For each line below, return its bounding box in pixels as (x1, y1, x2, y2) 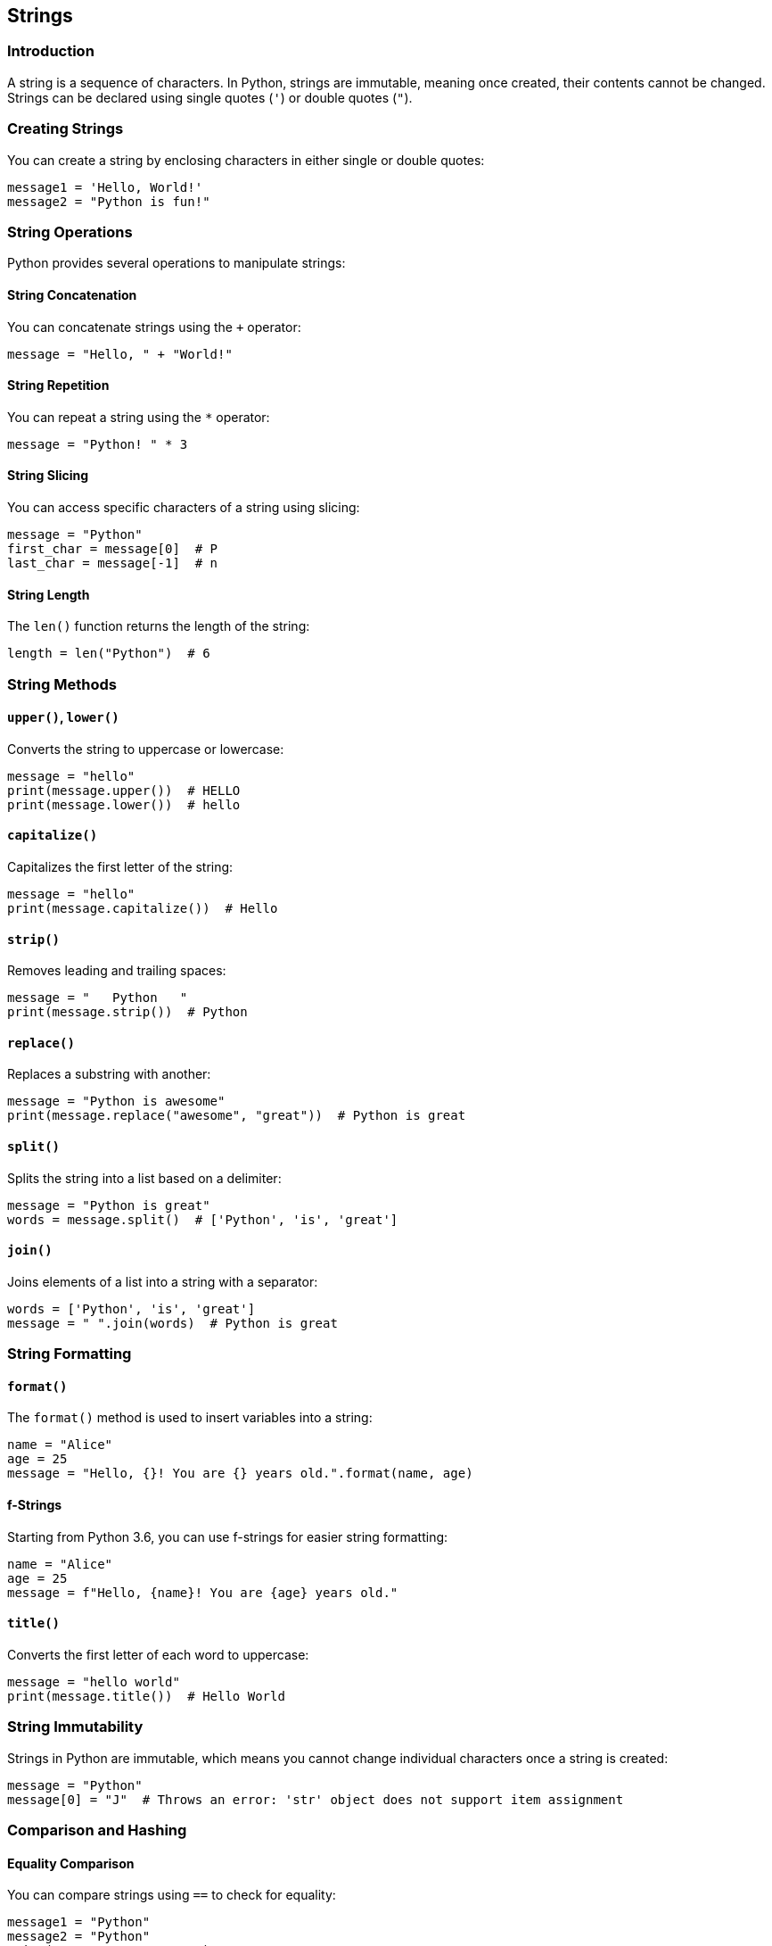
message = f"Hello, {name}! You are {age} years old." (7, 1585, 398, 1600)
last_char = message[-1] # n (7, 555, 218, 570)
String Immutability (7, 1718, 144, 1736)
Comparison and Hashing (7, 1821, 187, 1840)
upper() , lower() (7, 709, 119, 725)
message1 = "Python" (7, 1915, 151, 1930)
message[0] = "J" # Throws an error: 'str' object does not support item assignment (7, 1792, 624, 1807)
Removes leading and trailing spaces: (7, 963, 226, 979)
